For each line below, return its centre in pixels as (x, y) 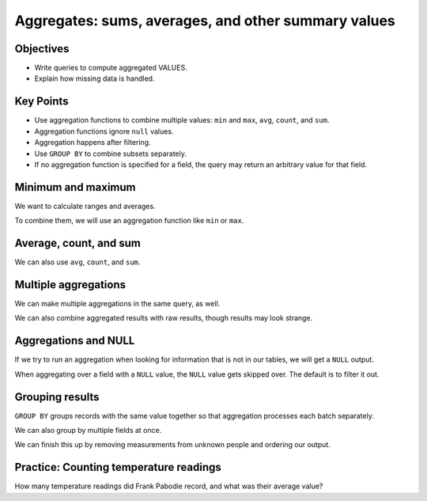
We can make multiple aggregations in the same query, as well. (117, 304)
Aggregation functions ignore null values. (104, 131)
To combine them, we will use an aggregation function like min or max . (129, 221)
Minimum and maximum (75, 187)
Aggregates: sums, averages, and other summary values (205, 21)
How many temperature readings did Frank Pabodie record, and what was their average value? (169, 486)
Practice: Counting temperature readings (118, 467)
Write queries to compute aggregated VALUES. (111, 68)
